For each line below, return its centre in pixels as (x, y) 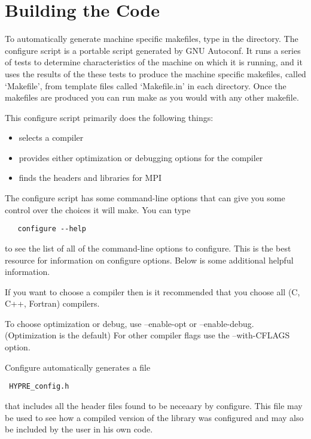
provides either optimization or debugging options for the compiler (141, 157)
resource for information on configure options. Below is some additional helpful (149, 260)
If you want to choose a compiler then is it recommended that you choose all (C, (153, 291)
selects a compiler (51, 137)
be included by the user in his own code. (79, 429)
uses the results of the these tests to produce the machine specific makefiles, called (155, 73)
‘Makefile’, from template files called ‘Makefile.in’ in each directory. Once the (146, 85)
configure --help (52, 229)
